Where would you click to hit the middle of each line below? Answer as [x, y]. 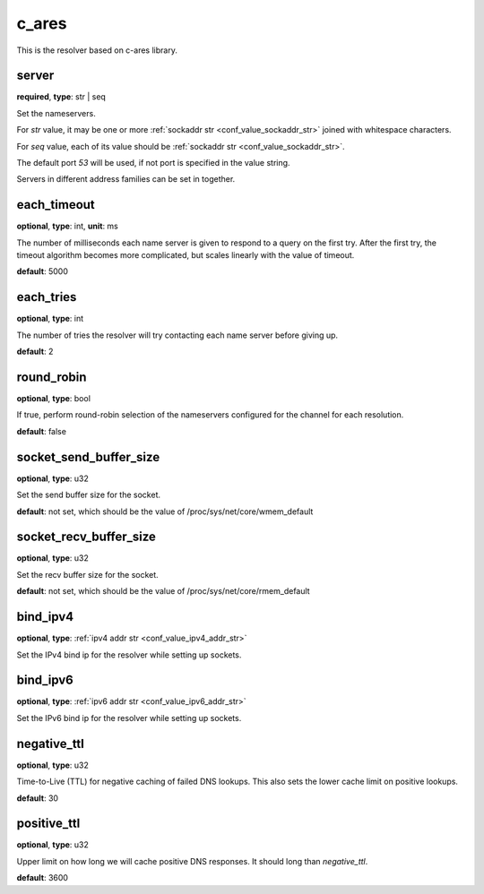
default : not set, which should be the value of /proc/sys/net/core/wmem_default [165, 511]
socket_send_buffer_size [88, 457]
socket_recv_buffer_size [86, 537]
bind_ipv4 [45, 617]
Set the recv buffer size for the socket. [87, 574]
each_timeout [56, 205]
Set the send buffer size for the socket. [89, 495]
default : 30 [37, 798]
